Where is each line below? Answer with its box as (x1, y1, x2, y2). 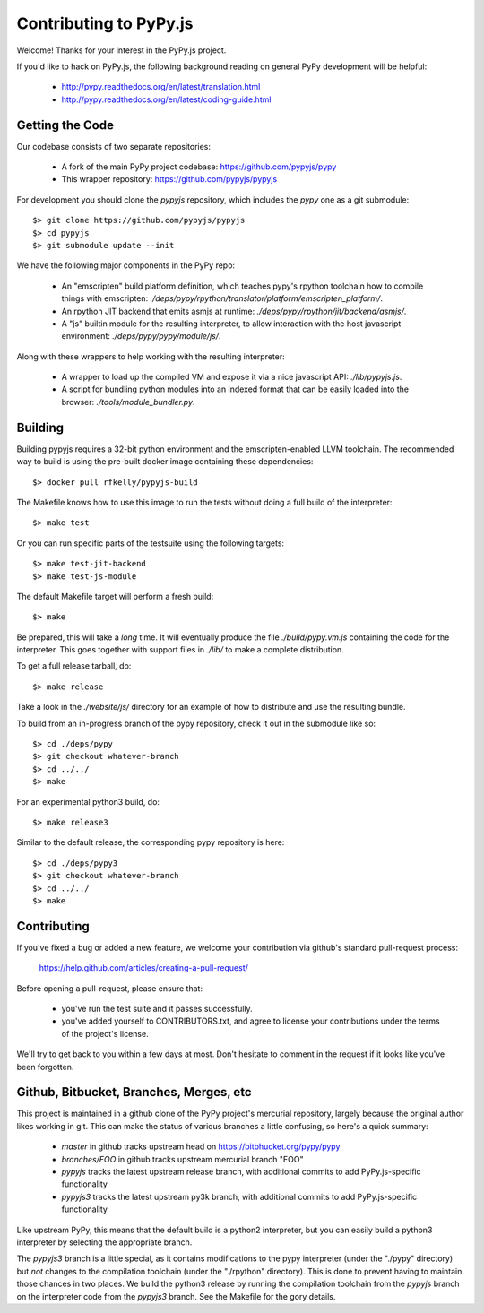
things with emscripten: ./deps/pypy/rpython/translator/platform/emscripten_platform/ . (61, 293, 383, 304)
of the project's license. (61, 1028, 149, 1039)
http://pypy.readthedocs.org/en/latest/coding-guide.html (61, 94, 272, 105)
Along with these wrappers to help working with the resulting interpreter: (16, 350, 286, 362)
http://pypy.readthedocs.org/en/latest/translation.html (61, 82, 261, 92)
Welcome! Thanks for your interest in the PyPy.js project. (16, 45, 227, 56)
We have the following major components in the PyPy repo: (16, 260, 236, 271)
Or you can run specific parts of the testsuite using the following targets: (16, 538, 285, 549)
